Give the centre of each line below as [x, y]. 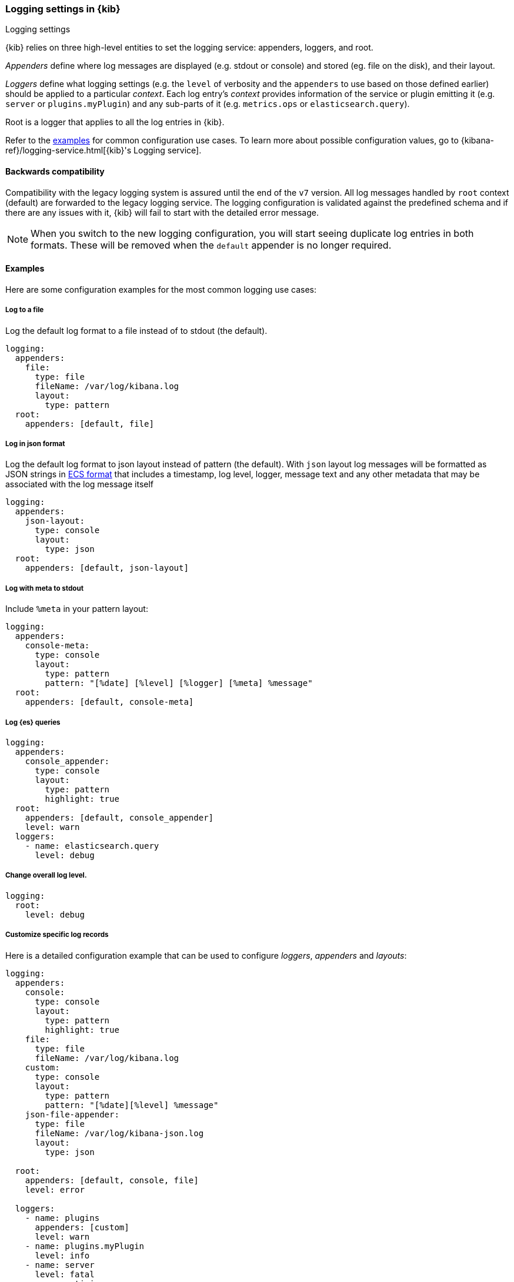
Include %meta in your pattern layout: [77, 609]
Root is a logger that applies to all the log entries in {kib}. [115, 122]
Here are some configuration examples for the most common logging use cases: [161, 289]
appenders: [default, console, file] [112, 1180]
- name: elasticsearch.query [92, 846]
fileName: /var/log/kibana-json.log [119, 1133]
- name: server [60, 1265]
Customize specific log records [57, 935]
